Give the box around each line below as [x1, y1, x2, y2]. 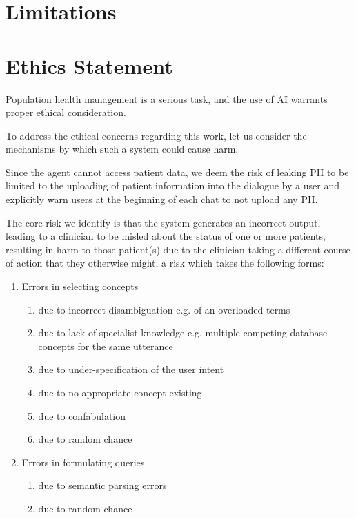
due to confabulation [38, 408, 126, 423]
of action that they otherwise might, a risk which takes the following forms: [6, 256, 324, 270]
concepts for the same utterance [38, 338, 173, 353]
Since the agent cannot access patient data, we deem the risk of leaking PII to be [6, 164, 349, 179]
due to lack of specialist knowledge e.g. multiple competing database [38, 325, 328, 340]
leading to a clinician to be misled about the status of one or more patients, [6, 229, 326, 243]
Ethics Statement [6, 51, 173, 79]
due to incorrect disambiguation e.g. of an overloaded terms [38, 302, 290, 316]
